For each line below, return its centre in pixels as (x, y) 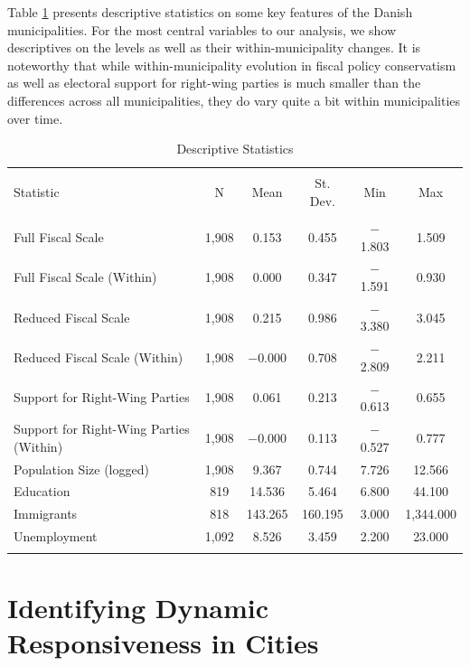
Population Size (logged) (81, 469)
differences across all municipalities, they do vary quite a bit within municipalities (234, 100)
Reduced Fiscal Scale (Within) (99, 357)
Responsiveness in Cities (163, 642)
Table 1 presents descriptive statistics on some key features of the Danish (210, 12)
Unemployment (56, 536)
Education (42, 491)
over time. (35, 118)
